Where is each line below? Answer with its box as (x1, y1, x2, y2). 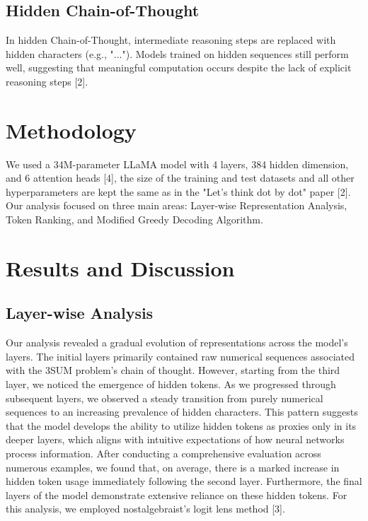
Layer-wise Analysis (6, 302, 154, 324)
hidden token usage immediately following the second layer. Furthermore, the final (6, 474, 362, 488)
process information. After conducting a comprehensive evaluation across (6, 446, 321, 460)
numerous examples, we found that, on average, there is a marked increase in (6, 459, 340, 474)
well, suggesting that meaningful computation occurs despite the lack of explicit (6, 60, 352, 75)
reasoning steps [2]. (6, 74, 88, 88)
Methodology (6, 115, 137, 144)
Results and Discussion (6, 253, 235, 282)
